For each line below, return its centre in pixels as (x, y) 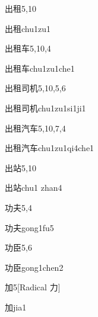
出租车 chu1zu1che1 (40, 68)
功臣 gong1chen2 (34, 267)
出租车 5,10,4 (28, 48)
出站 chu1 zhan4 (34, 188)
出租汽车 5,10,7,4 (35, 128)
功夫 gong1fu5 (29, 227)
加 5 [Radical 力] (33, 287)
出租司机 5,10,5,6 (35, 88)
